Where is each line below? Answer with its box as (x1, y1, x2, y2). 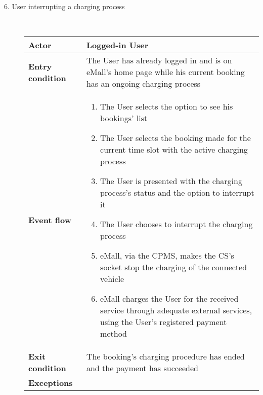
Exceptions (28, 377, 73, 389)
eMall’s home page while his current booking (86, 66, 245, 78)
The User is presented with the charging (100, 175, 242, 187)
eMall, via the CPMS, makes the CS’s (100, 249, 234, 262)
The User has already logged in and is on (86, 54, 232, 66)
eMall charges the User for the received (100, 293, 239, 305)
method (100, 328, 127, 340)
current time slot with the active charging (100, 143, 248, 156)
